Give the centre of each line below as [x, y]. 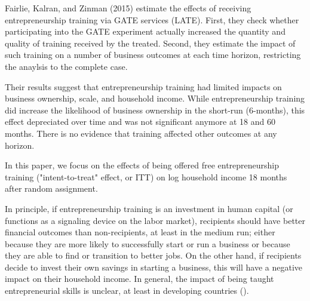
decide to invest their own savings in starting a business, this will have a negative [154, 267]
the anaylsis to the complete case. [66, 66]
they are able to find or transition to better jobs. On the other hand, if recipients [153, 255]
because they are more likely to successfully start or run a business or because [148, 243]
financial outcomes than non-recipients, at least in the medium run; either [140, 232]
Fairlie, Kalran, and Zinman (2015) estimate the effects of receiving [128, 8]
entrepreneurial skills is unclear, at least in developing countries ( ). [127, 291]
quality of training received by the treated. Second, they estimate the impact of [150, 43]
